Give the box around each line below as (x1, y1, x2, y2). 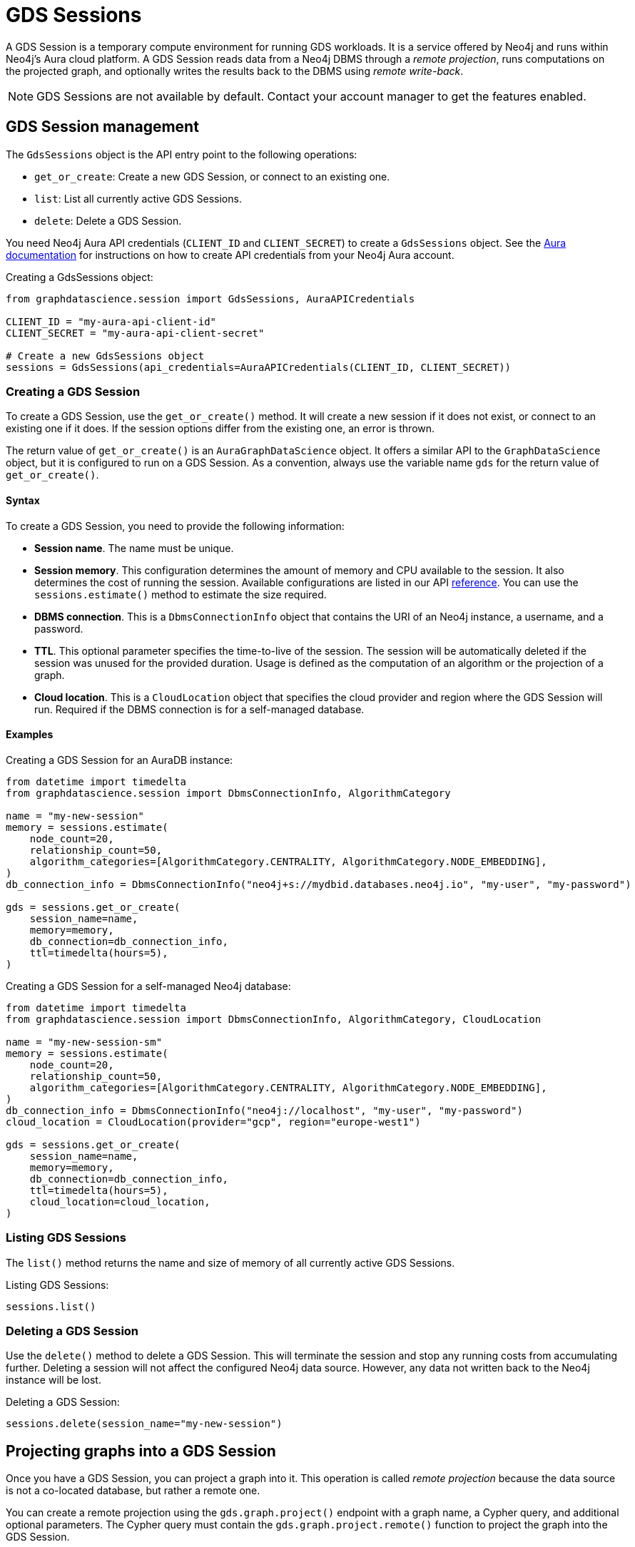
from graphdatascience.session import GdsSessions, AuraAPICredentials (6, 292, 415, 305)
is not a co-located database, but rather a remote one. (6, 1484, 260, 1497)
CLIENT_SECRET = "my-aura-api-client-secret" (6, 327, 265, 339)
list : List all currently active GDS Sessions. (34, 192, 242, 205)
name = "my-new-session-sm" (6, 1036, 163, 1048)
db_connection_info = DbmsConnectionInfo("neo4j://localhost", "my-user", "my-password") (6, 1104, 523, 1116)
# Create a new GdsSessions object (6, 349, 205, 362)
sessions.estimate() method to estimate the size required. (34, 588, 327, 601)
